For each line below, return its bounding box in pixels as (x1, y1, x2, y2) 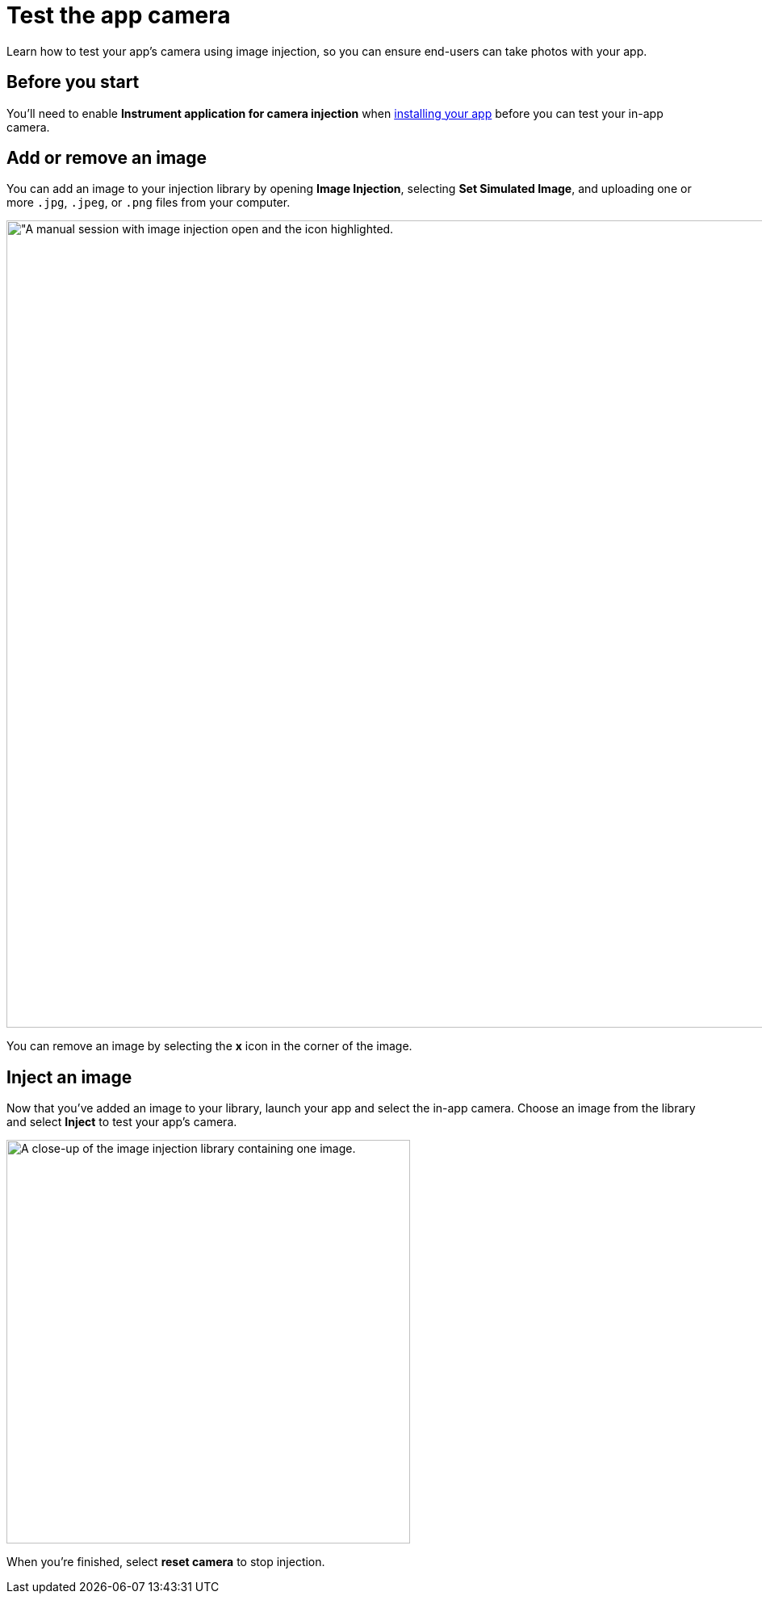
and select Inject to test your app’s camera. (6, 1115, 237, 1129)
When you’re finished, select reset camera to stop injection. (6, 1555, 325, 1569)
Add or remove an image (6, 148, 207, 169)
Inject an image (6, 1066, 132, 1087)
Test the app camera (6, 2, 231, 29)
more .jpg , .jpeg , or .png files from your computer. (6, 195, 291, 210)
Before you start (6, 72, 140, 93)
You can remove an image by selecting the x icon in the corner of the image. (6, 1039, 412, 1053)
